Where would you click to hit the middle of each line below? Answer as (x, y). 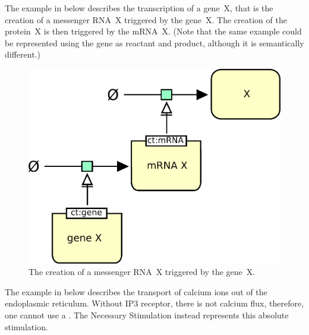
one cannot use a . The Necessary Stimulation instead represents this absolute (147, 315)
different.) (23, 54)
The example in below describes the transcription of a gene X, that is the (139, 8)
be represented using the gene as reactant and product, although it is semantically (154, 42)
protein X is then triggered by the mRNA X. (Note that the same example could (153, 31)
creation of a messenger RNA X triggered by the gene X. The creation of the (146, 19)
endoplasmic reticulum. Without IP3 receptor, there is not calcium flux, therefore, (154, 303)
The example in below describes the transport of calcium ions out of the (136, 291)
